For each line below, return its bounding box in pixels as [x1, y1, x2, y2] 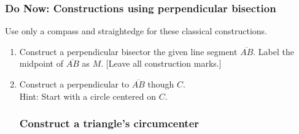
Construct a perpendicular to [19, 78, 130, 90]
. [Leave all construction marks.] [101, 57, 222, 70]
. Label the [253, 45, 294, 58]
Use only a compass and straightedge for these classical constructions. [5, 24, 267, 37]
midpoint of [19, 57, 63, 70]
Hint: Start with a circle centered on [19, 89, 156, 102]
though [147, 78, 174, 90]
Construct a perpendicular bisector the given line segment [19, 45, 238, 58]
